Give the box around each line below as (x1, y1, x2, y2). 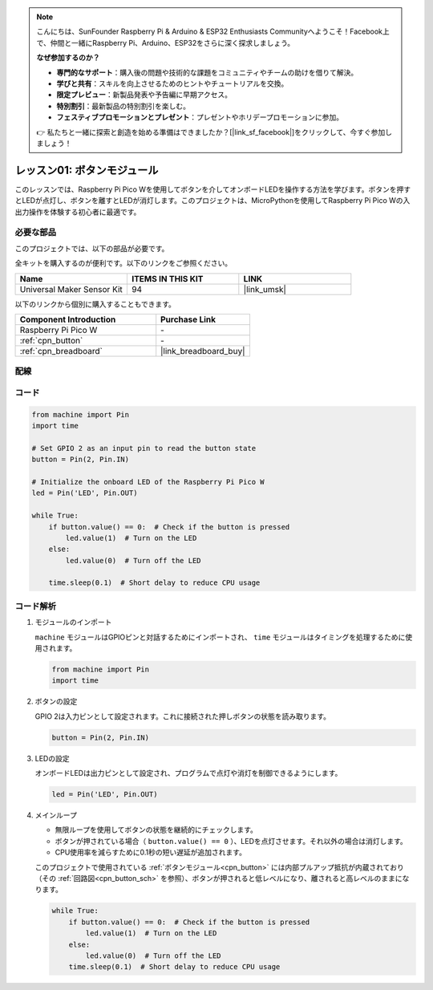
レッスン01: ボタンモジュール (14, 163, 159, 176)
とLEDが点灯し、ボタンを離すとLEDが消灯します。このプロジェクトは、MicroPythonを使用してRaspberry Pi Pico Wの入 (14, 196, 411, 205)
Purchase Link (160, 314, 216, 325)
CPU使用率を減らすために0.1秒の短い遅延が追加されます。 (55, 847, 246, 858)
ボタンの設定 (34, 696, 78, 706)
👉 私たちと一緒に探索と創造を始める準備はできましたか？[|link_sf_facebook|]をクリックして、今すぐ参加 (36, 127, 386, 136)
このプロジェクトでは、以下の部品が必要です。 (14, 243, 169, 253)
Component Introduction (19, 314, 116, 325)
